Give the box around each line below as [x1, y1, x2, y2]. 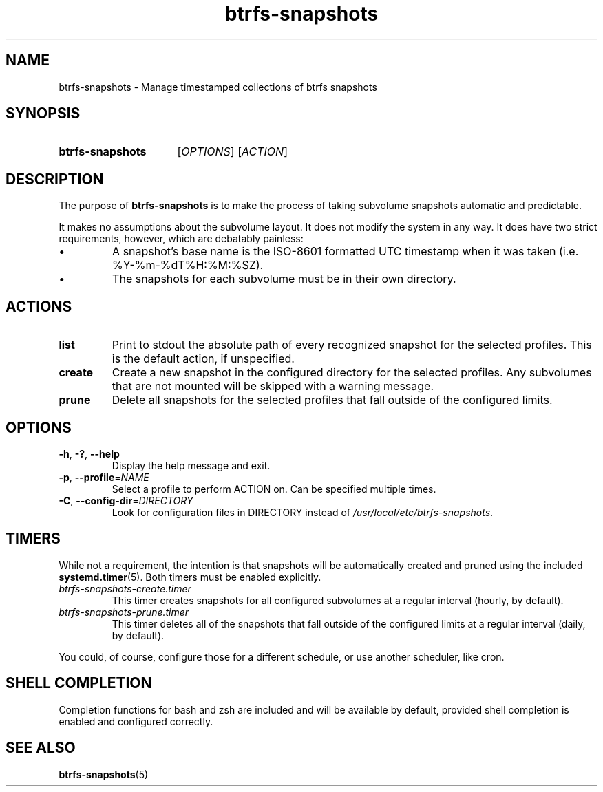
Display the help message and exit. [112, 459, 271, 471]
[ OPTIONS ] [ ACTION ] [177, 145, 288, 159]
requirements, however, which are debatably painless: [59, 233, 304, 245]
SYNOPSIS [6, 105, 81, 122]
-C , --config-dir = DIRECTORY [59, 494, 193, 506]
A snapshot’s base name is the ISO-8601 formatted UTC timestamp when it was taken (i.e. [112, 244, 579, 259]
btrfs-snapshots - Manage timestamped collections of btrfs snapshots [59, 81, 377, 93]
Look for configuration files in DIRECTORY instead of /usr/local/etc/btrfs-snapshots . [112, 506, 494, 518]
